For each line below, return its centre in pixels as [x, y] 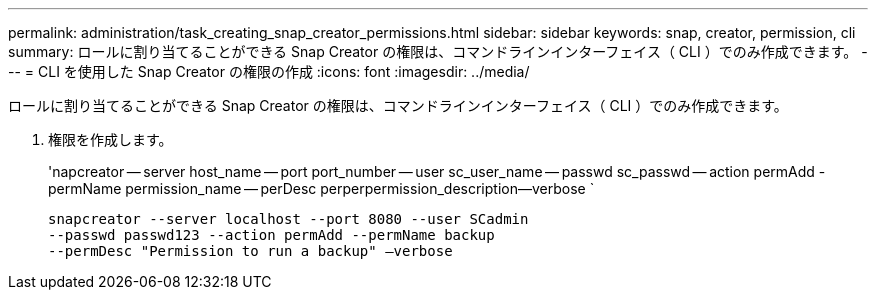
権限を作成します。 [110, 139]
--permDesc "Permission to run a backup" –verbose [250, 251]
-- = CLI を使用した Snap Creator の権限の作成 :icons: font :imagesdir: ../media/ [269, 71]
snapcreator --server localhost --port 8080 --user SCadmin [288, 219]
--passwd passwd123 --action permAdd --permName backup [271, 235]
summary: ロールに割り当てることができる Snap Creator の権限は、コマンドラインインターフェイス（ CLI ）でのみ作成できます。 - [438, 51]
